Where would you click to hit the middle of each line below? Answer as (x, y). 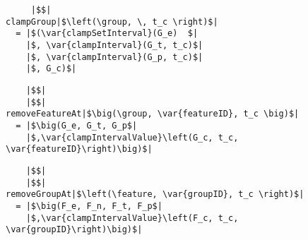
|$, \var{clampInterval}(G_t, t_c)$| (114, 45)
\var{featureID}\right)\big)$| (79, 149)
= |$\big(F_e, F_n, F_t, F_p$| (89, 206)
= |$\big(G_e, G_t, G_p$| (77, 125)
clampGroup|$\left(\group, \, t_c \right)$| (112, 22)
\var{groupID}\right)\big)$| (74, 230)
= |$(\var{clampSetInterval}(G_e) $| (107, 34)
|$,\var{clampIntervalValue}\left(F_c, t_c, (132, 218)
